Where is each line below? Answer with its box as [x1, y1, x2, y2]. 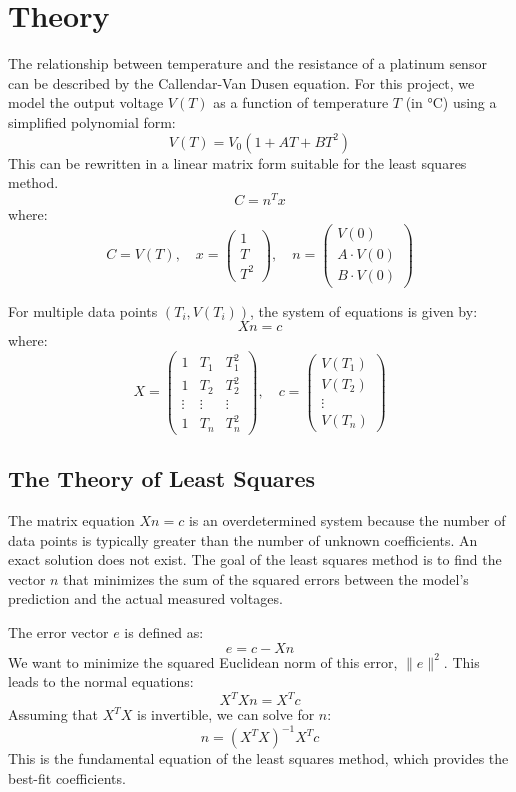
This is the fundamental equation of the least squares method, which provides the [8, 748, 509, 769]
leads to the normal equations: [8, 671, 194, 692]
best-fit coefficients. [8, 767, 126, 788]
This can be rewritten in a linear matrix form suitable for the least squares [8, 152, 467, 173]
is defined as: [124, 621, 204, 642]
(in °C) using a [405, 92, 497, 113]
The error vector [8, 621, 109, 642]
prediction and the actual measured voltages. [8, 588, 283, 609]
